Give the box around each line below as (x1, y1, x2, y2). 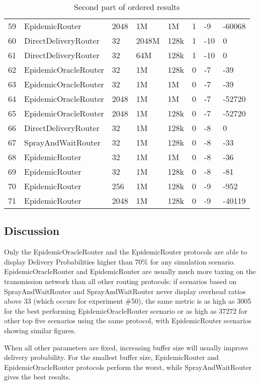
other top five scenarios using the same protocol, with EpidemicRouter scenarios (4, 315, 251, 326)
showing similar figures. (4, 325, 76, 335)
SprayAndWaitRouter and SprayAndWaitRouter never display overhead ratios (4, 286, 246, 296)
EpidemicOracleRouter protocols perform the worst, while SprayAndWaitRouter (4, 361, 252, 372)
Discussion (4, 223, 60, 238)
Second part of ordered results (74, 1, 180, 13)
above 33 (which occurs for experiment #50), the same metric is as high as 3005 (4, 296, 251, 306)
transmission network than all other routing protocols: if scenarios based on (4, 276, 237, 286)
